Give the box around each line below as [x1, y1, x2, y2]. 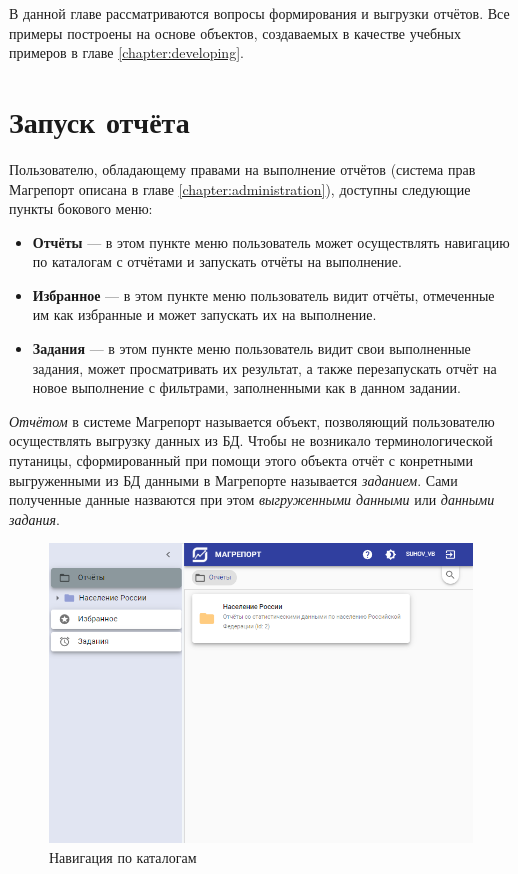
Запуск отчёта [9, 100, 190, 141]
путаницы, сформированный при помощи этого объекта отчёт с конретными [9, 450, 473, 471]
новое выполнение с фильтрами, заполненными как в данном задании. [32, 377, 461, 398]
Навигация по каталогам [49, 847, 197, 868]
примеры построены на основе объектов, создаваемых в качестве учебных [9, 22, 461, 43]
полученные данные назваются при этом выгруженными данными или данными [9, 489, 495, 510]
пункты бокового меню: [9, 198, 153, 219]
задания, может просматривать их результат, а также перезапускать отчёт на [32, 357, 497, 378]
